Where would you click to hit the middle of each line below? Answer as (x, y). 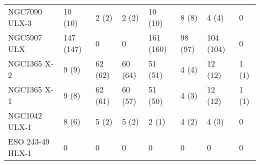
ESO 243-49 (29, 141)
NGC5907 (25, 37)
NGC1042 (25, 115)
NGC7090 (25, 11)
